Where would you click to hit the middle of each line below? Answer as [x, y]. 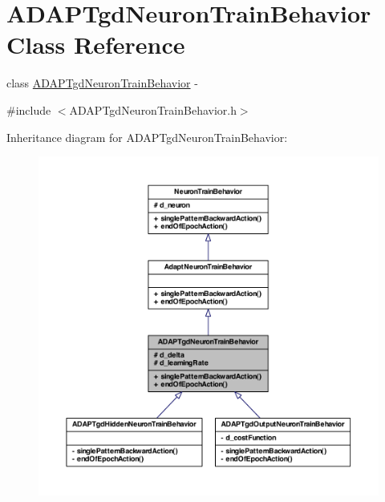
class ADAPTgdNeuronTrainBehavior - [102, 83]
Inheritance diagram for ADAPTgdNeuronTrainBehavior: [147, 137]
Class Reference [96, 45]
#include [29, 109]
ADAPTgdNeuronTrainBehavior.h [153, 109]
